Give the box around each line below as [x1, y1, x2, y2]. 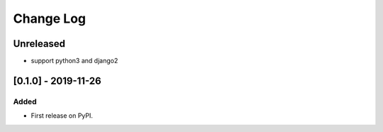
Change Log [13, 11, 87, 26]
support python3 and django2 [30, 57, 118, 65]
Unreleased [13, 38, 66, 50]
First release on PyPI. [30, 111, 94, 120]
